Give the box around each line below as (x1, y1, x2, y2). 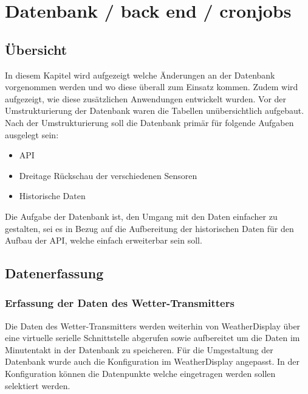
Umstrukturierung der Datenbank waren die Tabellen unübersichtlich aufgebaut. (5, 104, 304, 117)
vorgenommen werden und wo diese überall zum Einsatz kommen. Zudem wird (5, 80, 298, 93)
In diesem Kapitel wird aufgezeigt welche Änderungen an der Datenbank (5, 68, 275, 81)
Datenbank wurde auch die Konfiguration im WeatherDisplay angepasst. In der (5, 355, 299, 368)
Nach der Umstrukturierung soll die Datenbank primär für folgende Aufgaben (5, 116, 294, 128)
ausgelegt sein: (5, 128, 59, 141)
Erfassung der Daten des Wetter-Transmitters (5, 295, 234, 311)
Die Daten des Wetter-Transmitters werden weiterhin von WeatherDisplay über (5, 319, 301, 332)
